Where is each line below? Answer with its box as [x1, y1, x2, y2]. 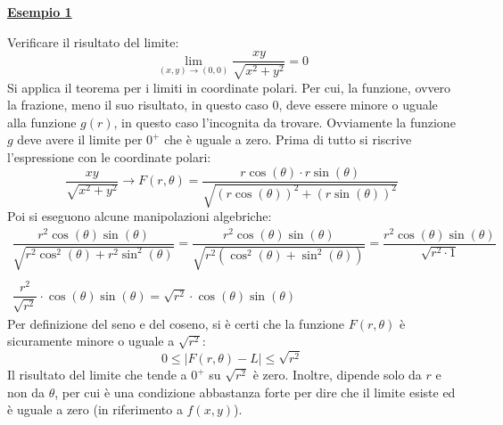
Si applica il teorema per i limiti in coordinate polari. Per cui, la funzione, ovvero [7, 78, 451, 96]
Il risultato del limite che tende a [7, 365, 187, 384]
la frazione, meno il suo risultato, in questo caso [7, 95, 268, 114]
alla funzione [7, 112, 77, 131]
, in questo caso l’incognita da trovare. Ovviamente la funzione [113, 112, 456, 131]
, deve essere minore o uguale [278, 95, 438, 114]
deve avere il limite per [17, 130, 143, 149]
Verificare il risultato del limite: [7, 32, 179, 51]
